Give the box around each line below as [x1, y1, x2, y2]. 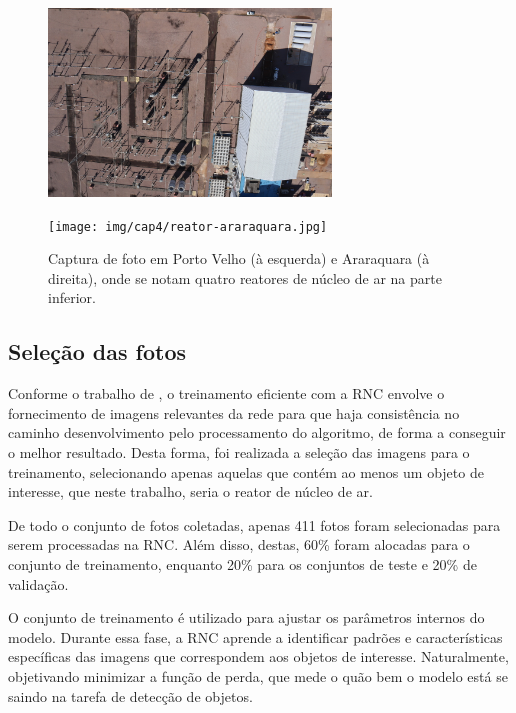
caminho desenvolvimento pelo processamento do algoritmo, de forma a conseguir [8, 422, 506, 443]
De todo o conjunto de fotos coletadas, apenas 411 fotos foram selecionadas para [8, 514, 501, 535]
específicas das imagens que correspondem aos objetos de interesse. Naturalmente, [8, 646, 509, 667]
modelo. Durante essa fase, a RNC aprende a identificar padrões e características [8, 626, 503, 647]
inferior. [48, 287, 96, 308]
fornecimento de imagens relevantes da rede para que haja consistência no [8, 402, 460, 423]
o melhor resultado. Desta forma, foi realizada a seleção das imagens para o [8, 441, 470, 462]
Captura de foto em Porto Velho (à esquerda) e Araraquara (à [48, 248, 430, 269]
